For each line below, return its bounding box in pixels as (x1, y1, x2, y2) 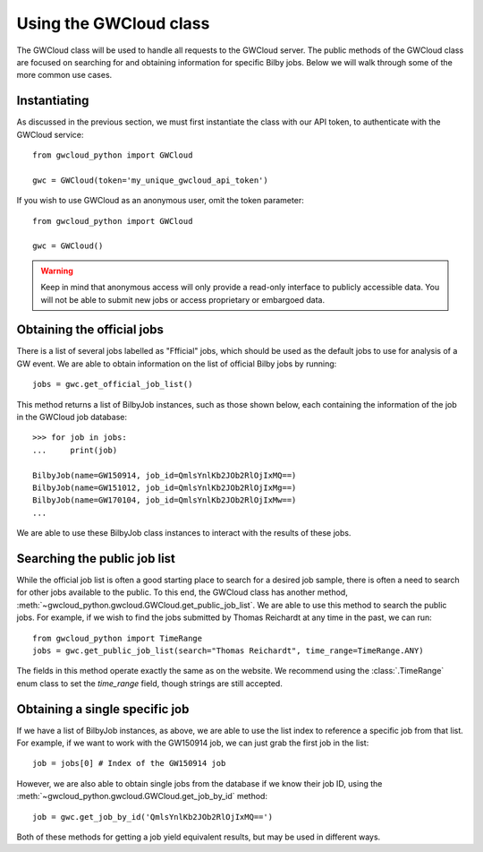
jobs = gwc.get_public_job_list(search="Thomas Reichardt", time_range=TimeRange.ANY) (32, 645, 424, 656)
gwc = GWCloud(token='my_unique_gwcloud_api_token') (32, 175, 268, 185)
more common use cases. (16, 70, 113, 81)
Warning (40, 265, 73, 276)
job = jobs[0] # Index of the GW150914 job (32, 758, 226, 769)
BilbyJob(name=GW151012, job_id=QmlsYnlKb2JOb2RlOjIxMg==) (32, 482, 297, 493)
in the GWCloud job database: (16, 412, 127, 422)
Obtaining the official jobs (16, 323, 165, 338)
